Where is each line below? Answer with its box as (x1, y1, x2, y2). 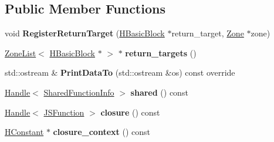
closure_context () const (53, 126, 150, 138)
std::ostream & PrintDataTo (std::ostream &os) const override (5, 66, 235, 79)
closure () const (100, 106, 160, 118)
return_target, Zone (171, 27, 244, 39)
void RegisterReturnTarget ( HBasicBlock (5, 27, 165, 39)
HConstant (5, 126, 44, 138)
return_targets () (125, 46, 197, 59)
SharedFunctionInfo (43, 86, 114, 98)
